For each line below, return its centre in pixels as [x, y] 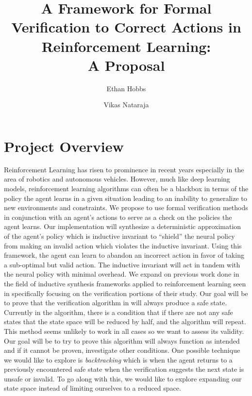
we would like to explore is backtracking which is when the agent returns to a [118, 359]
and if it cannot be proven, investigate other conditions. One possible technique [122, 350]
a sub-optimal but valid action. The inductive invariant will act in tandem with [122, 264]
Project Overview [64, 146]
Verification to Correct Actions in [126, 27]
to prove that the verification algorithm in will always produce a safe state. [116, 303]
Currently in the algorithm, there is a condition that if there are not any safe [118, 312]
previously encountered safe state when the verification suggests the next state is [124, 369]
